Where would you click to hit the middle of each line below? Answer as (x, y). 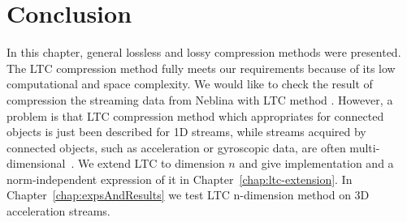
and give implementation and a (316, 163)
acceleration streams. (58, 211)
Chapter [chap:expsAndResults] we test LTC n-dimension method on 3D (188, 195)
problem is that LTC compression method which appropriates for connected (195, 115)
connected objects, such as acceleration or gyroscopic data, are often (176, 147)
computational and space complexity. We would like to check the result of (190, 84)
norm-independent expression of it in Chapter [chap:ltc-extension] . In (180, 179)
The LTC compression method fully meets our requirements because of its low (201, 68)
